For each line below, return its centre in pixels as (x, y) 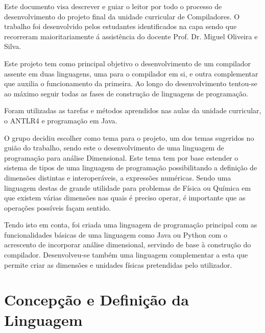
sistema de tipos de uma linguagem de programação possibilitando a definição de (131, 168)
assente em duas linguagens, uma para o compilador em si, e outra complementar (131, 73)
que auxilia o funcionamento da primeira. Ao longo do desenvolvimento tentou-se (131, 83)
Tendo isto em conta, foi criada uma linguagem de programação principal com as (131, 225)
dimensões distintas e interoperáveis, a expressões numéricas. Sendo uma (118, 177)
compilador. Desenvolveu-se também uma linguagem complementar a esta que (126, 255)
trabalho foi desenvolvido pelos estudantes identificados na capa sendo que (121, 26)
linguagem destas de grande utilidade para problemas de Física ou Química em (128, 187)
